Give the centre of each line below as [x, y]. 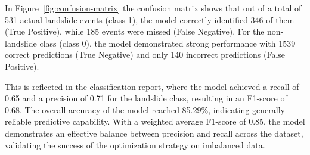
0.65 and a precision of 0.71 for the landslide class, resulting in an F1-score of [146, 98]
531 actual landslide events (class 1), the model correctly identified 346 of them [150, 19]
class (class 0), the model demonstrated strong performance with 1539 [168, 43]
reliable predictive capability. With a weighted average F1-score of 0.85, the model [155, 121]
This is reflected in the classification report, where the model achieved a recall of [152, 86]
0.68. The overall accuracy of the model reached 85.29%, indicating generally [145, 109]
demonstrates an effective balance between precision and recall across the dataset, [154, 133]
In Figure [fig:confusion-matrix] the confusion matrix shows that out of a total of [153, 8]
